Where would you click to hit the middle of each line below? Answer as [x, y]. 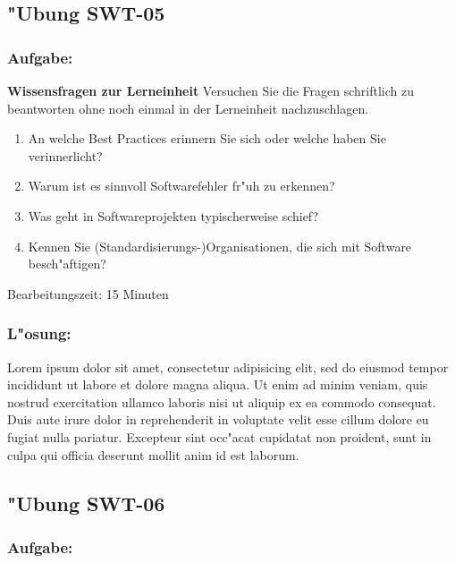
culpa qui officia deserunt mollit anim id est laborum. [153, 454]
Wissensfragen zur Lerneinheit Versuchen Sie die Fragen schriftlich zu [211, 90]
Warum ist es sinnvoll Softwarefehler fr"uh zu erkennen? [181, 186]
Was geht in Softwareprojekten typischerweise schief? [173, 215]
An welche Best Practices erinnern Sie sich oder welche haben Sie [207, 138]
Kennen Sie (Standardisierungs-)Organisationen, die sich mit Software [220, 246]
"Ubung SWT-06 [86, 503]
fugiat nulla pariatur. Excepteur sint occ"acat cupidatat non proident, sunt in [219, 436]
